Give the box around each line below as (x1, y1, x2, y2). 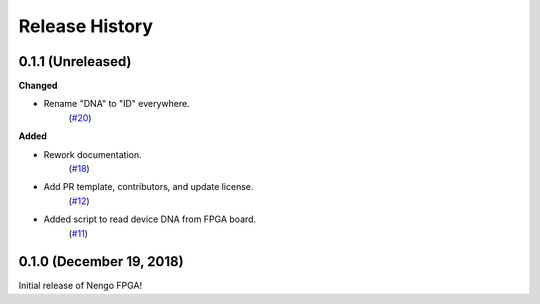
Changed (18, 80, 58, 92)
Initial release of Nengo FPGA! (18, 280, 143, 292)
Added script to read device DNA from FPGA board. (43, 213, 257, 225)
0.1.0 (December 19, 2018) (18, 253, 184, 270)
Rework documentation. (43, 148, 142, 160)
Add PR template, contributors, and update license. (43, 181, 254, 193)
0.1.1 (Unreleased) (18, 53, 132, 70)
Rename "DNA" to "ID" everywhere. (43, 98, 190, 110)
